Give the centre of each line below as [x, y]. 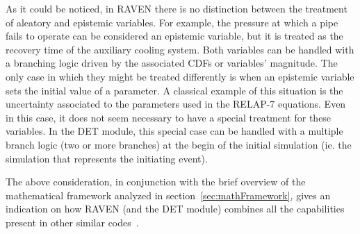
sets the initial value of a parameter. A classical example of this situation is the [174, 90]
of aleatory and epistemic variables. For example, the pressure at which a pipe [172, 22]
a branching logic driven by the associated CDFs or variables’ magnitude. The [172, 63]
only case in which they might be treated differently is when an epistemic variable [180, 76]
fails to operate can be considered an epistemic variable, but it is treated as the [174, 36]
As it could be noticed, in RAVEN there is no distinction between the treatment [177, 8]
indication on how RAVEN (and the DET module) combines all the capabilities [175, 209]
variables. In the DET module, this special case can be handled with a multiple [174, 131]
